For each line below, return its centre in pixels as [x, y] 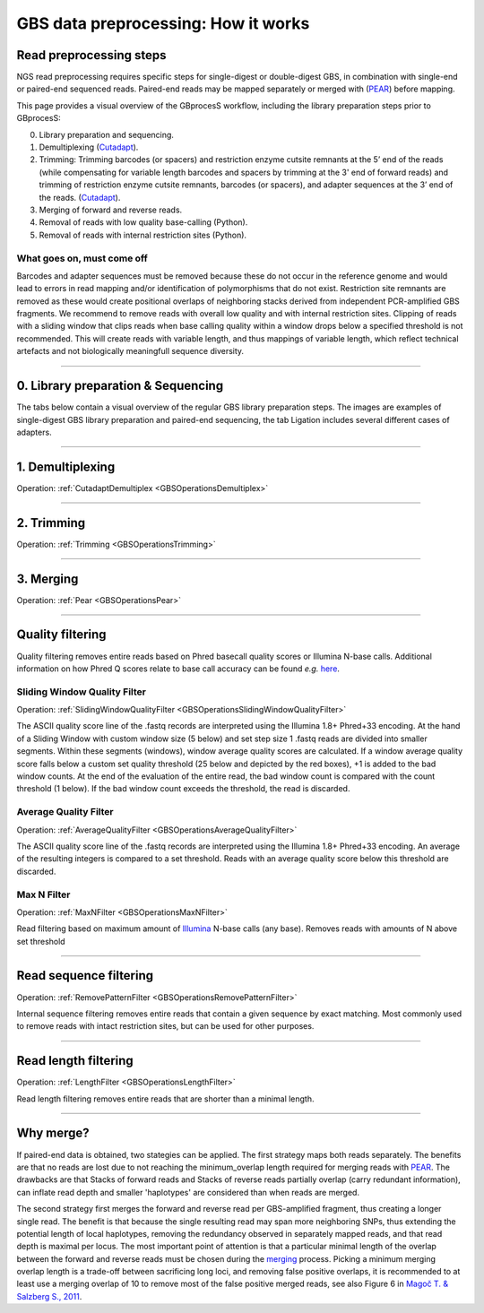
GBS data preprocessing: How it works [163, 23]
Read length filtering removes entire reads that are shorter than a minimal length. [165, 1099]
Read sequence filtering [85, 976]
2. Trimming [51, 523]
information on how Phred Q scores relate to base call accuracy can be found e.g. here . [178, 669]
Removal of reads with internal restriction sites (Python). [143, 235]
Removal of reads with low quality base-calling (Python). [143, 222]
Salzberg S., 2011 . [49, 1296]
